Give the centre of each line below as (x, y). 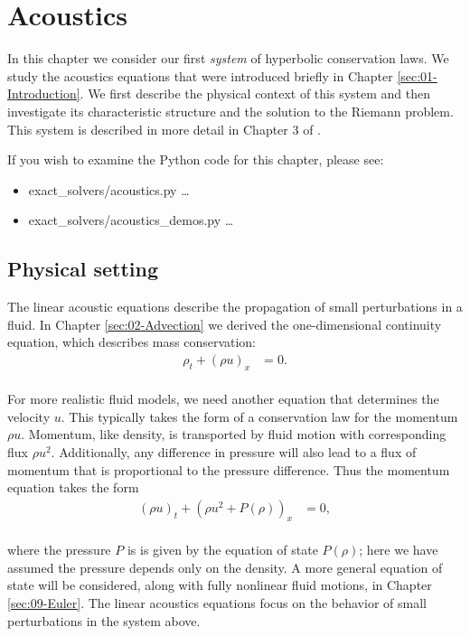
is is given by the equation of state (222, 550)
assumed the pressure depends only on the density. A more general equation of (225, 567)
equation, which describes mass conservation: (132, 342)
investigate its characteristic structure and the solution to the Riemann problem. (230, 111)
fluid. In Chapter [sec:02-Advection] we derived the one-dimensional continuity (225, 324)
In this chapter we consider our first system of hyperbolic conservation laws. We (228, 58)
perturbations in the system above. (104, 620)
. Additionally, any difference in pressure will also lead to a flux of (234, 452)
